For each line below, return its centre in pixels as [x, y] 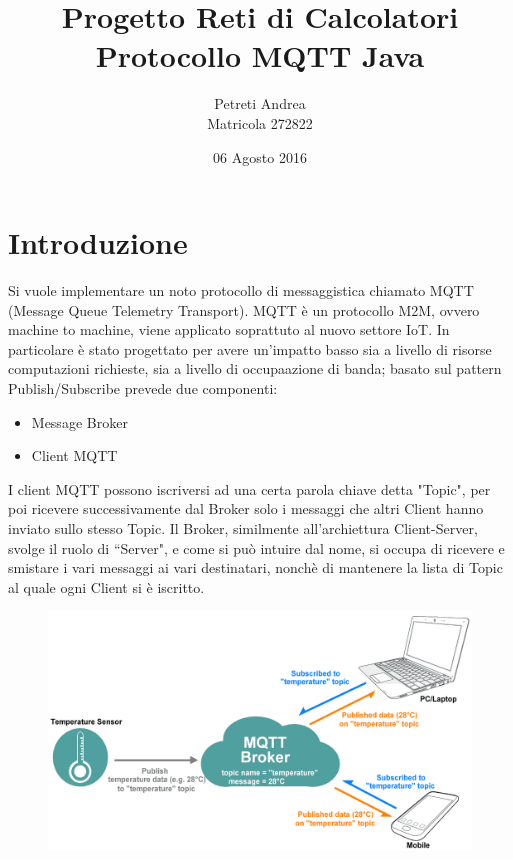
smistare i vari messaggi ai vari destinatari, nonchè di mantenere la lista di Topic [255, 567]
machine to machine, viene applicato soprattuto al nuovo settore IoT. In [229, 329]
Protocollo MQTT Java [260, 55]
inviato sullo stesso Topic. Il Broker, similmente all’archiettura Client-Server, [243, 527]
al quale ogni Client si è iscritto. [106, 586]
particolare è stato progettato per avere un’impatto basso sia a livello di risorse [250, 348]
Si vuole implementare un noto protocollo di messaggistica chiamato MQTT [241, 290]
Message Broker [79, 421]
